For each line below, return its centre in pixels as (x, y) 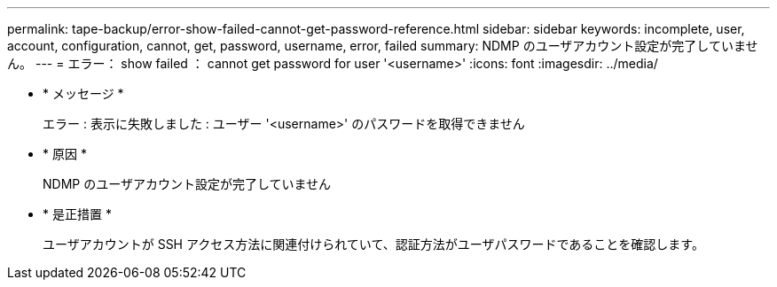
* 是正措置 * (77, 214)
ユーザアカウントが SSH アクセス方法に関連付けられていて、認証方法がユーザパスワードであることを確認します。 (373, 244)
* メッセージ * (83, 93)
